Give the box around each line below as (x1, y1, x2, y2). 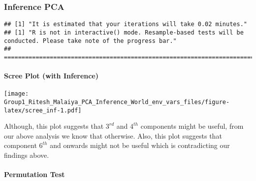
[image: (4, 90, 29, 98)
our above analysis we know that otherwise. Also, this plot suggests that (4, 130, 222, 141)
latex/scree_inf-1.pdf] (4, 107, 82, 114)
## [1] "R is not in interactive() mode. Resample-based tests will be (4, 29, 244, 36)
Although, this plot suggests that (4, 121, 104, 131)
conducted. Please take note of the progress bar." (4, 37, 177, 44)
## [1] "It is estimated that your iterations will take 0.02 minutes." (4, 21, 247, 28)
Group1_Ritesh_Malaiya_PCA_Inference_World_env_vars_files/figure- (4, 98, 230, 106)
